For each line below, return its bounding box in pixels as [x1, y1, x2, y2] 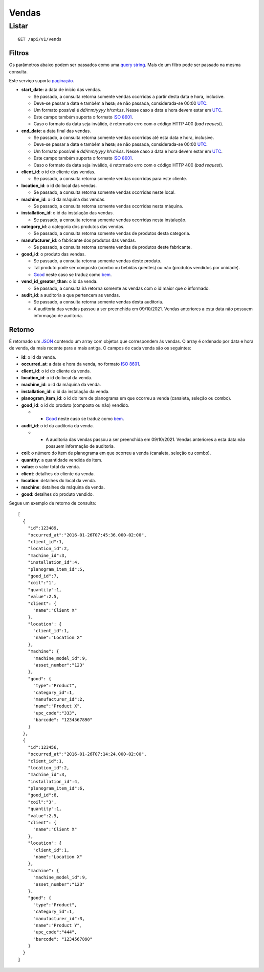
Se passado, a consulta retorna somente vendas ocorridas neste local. [33, 189, 176, 195]
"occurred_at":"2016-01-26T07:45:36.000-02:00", [27, 532, 147, 538]
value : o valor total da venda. [21, 464, 80, 470]
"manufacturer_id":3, [33, 916, 85, 921]
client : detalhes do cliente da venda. [21, 470, 95, 477]
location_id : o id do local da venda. [21, 375, 92, 381]
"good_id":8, [27, 792, 59, 798]
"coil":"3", [27, 799, 57, 805]
